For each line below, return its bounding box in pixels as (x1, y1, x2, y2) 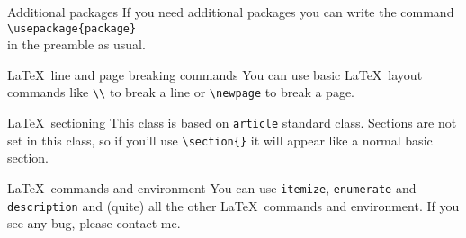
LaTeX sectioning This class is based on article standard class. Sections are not (7, 113, 457, 132)
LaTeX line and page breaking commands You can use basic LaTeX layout (7, 65, 423, 84)
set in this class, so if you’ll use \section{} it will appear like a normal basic (7, 130, 433, 149)
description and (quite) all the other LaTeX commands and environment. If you (7, 196, 460, 215)
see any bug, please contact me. (7, 214, 181, 233)
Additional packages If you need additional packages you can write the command (7, 3, 454, 21)
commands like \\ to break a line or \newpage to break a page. (7, 83, 355, 101)
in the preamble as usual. (7, 35, 146, 54)
